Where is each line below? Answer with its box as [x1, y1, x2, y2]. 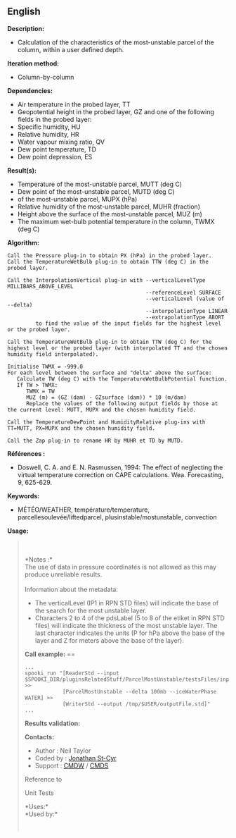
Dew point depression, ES [17, 152, 93, 161]
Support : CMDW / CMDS [34, 761, 109, 770]
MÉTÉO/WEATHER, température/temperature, [17, 505, 150, 514]
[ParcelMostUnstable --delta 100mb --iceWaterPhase [62, 688, 217, 695]
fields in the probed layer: [17, 115, 92, 123]
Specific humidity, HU [17, 123, 81, 131]
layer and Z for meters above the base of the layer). [34, 636, 184, 644]
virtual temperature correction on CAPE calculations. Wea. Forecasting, [17, 470, 224, 479]
